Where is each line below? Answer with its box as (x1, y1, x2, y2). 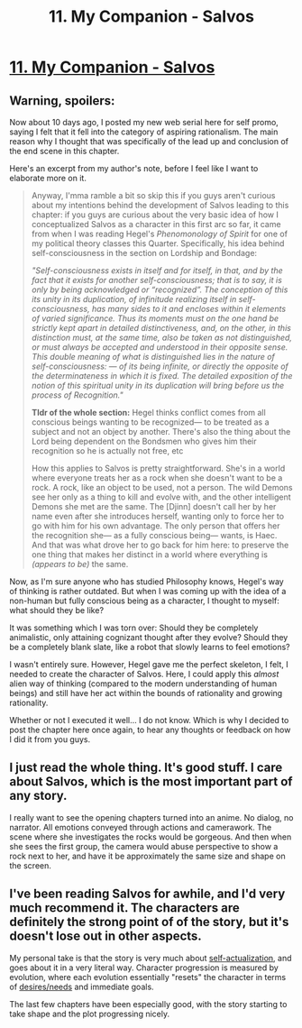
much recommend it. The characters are (9, 900, 241, 916)
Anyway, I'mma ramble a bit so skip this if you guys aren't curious (31, 190, 276, 200)
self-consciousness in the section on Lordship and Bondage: (31, 248, 258, 258)
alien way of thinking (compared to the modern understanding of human (9, 678, 278, 689)
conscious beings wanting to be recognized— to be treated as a (31, 417, 270, 427)
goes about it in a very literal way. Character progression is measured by (9, 962, 279, 973)
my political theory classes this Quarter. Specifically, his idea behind (31, 238, 285, 249)
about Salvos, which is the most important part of (9, 774, 293, 790)
